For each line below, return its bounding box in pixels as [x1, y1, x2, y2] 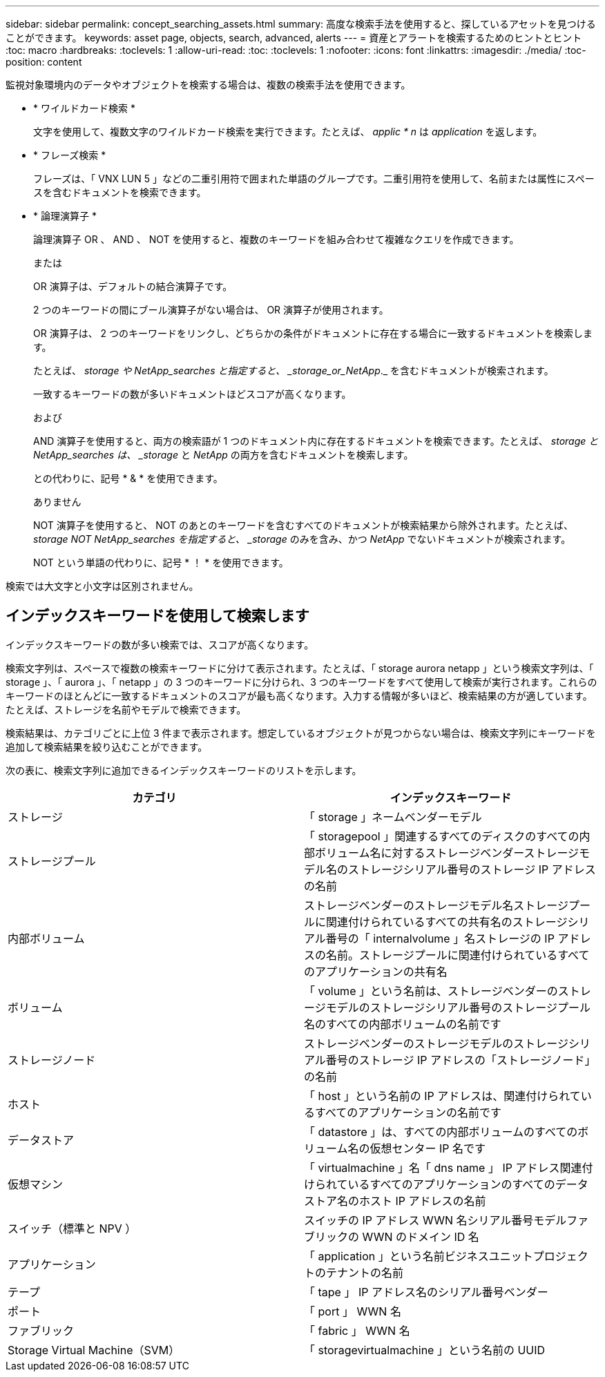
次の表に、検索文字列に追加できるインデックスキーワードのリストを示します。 [6, 764, 362, 776]
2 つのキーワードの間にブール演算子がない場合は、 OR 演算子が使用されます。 [33, 304, 389, 316]
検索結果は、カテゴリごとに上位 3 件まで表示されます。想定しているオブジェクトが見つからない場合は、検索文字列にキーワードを [6, 726, 596, 739]
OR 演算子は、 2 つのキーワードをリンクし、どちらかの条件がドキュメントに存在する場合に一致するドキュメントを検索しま [33, 327, 593, 339]
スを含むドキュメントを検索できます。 [33, 186, 207, 198]
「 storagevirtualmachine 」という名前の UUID [304, 1342, 546, 1357]
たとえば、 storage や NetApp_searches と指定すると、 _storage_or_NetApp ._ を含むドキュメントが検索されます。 [33, 365, 554, 376]
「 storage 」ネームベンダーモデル [304, 809, 482, 824]
